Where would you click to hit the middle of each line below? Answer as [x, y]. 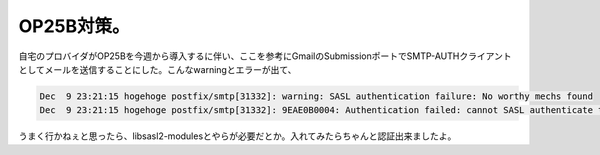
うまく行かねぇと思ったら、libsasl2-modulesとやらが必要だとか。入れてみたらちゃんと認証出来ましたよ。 [237, 136]
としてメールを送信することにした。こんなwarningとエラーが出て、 [157, 69]
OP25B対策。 [74, 26]
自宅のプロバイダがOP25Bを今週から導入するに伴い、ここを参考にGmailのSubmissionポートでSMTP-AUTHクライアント [265, 56]
